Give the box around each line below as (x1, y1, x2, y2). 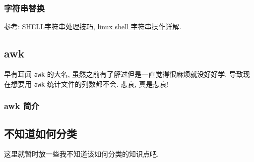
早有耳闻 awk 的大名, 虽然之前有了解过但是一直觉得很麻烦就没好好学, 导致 (4, 69, 243, 79)
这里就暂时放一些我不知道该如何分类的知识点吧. (4, 149, 159, 159)
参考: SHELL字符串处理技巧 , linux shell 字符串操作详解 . (4, 21, 182, 32)
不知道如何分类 (4, 125, 77, 141)
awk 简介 (4, 100, 40, 112)
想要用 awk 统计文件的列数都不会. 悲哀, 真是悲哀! (10, 78, 169, 89)
